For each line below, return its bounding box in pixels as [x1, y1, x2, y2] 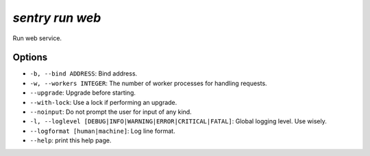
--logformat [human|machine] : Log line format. [29, 127, 175, 135]
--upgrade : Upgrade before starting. [29, 89, 136, 97]
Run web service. [12, 34, 62, 42]
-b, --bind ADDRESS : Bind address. [29, 69, 138, 78]
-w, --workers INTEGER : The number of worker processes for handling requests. [29, 79, 267, 87]
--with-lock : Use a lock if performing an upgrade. [29, 98, 177, 106]
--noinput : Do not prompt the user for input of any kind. [29, 108, 192, 116]
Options [12, 52, 48, 63]
